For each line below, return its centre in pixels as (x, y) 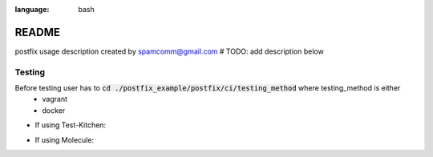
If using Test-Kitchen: (71, 125)
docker (54, 110)
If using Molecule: (65, 139)
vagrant (55, 99)
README (37, 32)
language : (32, 9)
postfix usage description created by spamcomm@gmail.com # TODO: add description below (169, 51)
